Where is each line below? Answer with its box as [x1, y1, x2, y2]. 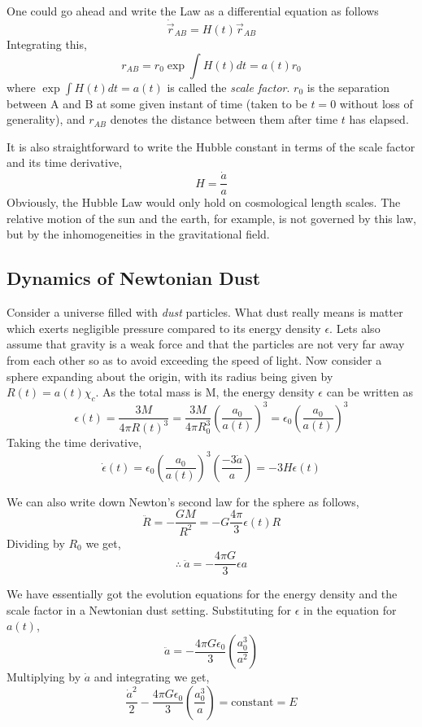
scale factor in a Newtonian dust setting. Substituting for [7, 601, 292, 618]
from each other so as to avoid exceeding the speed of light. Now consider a [7, 352, 382, 369]
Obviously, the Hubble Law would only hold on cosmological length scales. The [7, 194, 401, 211]
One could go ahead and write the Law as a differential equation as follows [7, 2, 379, 19]
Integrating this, [7, 36, 87, 53]
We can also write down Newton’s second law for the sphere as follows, [7, 493, 359, 510]
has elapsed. [349, 111, 409, 128]
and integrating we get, [94, 668, 210, 685]
